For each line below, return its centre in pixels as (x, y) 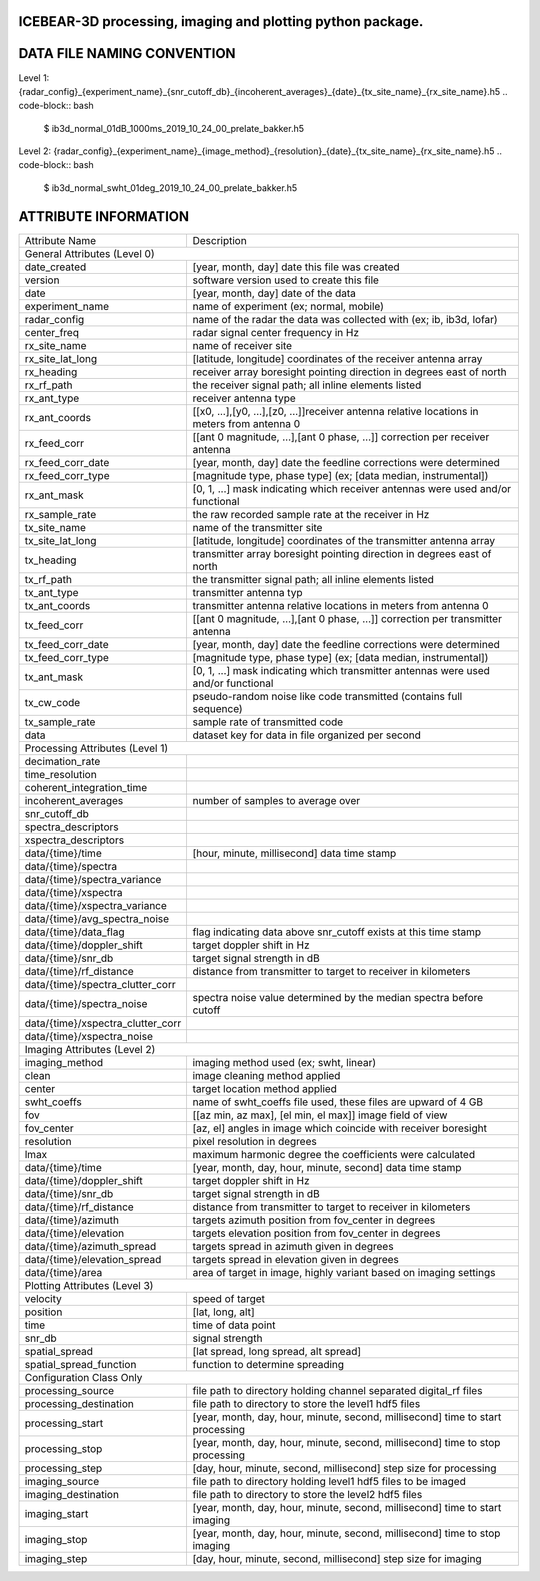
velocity (43, 1298)
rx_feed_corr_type (67, 475)
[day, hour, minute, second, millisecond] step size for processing (344, 1468)
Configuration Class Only (83, 1377)
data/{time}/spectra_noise (86, 1003)
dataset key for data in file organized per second (307, 735)
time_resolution (60, 774)
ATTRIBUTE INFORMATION (104, 216)
